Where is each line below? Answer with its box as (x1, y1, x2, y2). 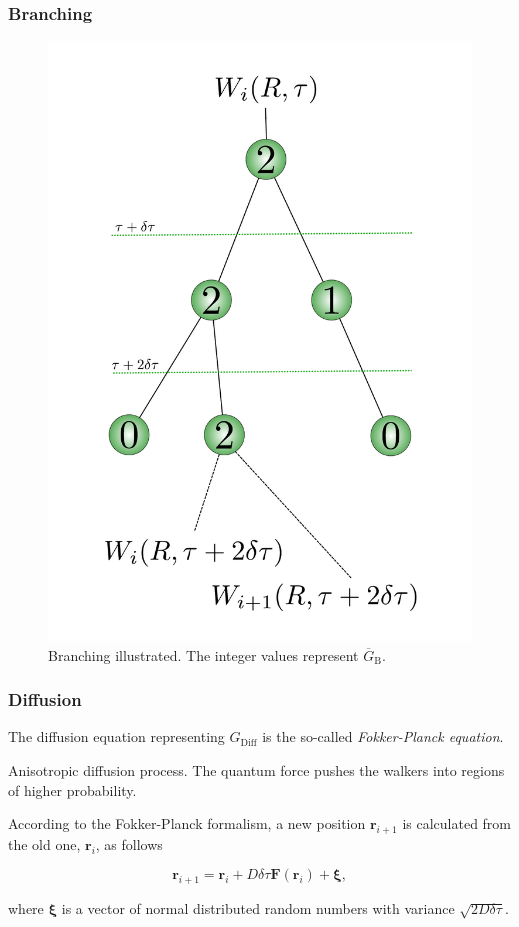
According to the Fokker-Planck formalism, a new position (8, 813, 366, 834)
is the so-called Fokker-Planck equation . (262, 726, 504, 747)
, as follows (95, 833, 163, 854)
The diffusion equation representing (8, 726, 225, 747)
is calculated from (402, 813, 512, 834)
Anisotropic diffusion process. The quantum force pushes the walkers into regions (8, 759, 505, 780)
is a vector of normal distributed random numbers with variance (61, 898, 455, 919)
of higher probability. (8, 779, 137, 800)
